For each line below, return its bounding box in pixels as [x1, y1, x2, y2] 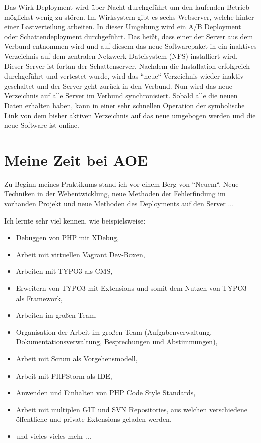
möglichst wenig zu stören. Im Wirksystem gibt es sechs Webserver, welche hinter [4, 11, 254, 22]
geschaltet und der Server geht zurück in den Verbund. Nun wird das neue [4, 80, 233, 91]
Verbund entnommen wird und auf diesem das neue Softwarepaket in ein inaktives [4, 41, 257, 51]
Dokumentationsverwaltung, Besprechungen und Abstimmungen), [16, 336, 218, 347]
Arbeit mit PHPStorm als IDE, [16, 370, 112, 381]
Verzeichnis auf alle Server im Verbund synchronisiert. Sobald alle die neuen [4, 90, 238, 101]
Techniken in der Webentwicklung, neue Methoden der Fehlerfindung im [4, 188, 226, 199]
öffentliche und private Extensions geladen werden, [16, 414, 172, 424]
